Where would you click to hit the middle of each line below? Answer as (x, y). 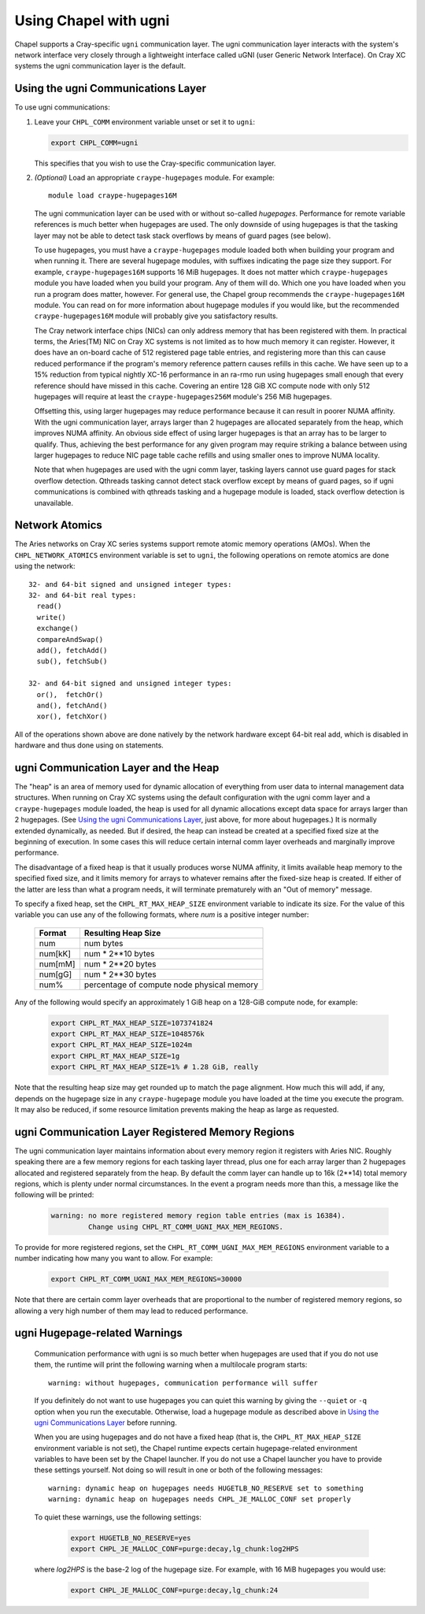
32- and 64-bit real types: (83, 595)
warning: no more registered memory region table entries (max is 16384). (198, 1216)
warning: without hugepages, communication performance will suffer (183, 1383)
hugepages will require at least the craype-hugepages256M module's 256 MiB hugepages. (183, 397)
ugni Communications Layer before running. (105, 1423)
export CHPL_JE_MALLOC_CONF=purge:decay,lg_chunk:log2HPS (185, 1549)
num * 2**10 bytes (119, 953)
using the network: (45, 566)
